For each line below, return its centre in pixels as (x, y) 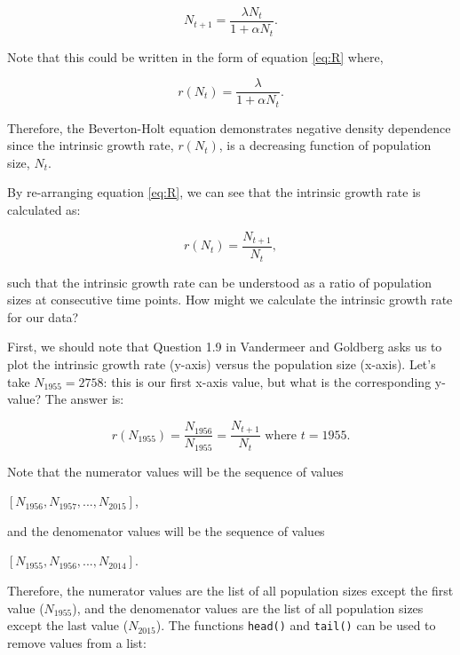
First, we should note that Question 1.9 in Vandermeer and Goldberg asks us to (225, 347)
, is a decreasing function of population (325, 145)
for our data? (43, 316)
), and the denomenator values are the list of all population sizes (248, 608)
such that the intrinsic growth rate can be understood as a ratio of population (220, 282)
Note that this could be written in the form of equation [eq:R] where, (195, 56)
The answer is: (84, 399)
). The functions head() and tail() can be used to (296, 625)
